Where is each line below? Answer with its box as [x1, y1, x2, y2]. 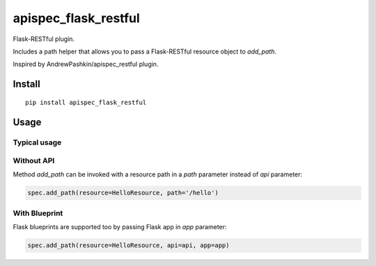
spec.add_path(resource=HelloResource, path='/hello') [27, 189, 219, 197]
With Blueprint [13, 208, 63, 218]
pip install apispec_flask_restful [25, 98, 147, 106]
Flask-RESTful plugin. [13, 35, 75, 43]
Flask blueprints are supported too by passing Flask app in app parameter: [13, 223, 227, 231]
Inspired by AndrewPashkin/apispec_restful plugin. [13, 60, 159, 69]
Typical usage [13, 138, 62, 147]
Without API [13, 156, 55, 166]
